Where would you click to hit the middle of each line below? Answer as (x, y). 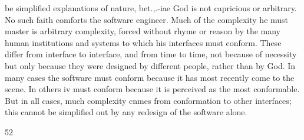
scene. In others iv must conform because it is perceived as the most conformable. (152, 89)
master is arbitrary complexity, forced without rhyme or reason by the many (143, 31)
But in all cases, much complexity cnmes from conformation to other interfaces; (148, 100)
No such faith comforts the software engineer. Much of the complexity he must (147, 19)
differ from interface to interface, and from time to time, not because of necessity (151, 54)
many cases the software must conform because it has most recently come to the (150, 77)
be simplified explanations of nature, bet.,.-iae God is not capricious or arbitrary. (151, 8)
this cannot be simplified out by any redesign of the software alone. (126, 112)
